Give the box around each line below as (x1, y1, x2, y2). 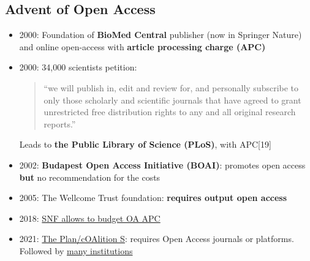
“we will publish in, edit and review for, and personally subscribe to (43, 81, 299, 94)
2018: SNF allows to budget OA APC (19, 211, 161, 224)
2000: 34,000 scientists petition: (19, 61, 137, 74)
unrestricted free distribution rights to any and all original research (43, 105, 296, 118)
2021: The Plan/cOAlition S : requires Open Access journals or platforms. (19, 232, 294, 245)
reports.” (43, 117, 76, 130)
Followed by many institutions (19, 244, 133, 257)
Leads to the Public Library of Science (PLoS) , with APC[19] (19, 138, 271, 151)
